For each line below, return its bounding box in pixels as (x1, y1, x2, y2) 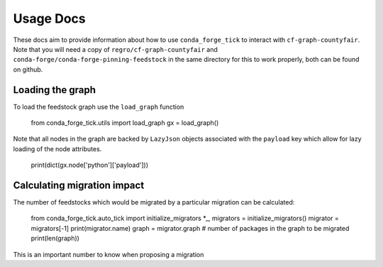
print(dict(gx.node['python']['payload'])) (30, 160, 149, 170)
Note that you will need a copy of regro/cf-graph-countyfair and (13, 45, 218, 53)
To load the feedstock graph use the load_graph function (13, 102, 184, 111)
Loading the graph (13, 84, 96, 96)
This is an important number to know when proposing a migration (13, 250, 204, 258)
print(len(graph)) (30, 234, 79, 243)
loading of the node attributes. (13, 144, 102, 153)
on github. (13, 65, 43, 74)
